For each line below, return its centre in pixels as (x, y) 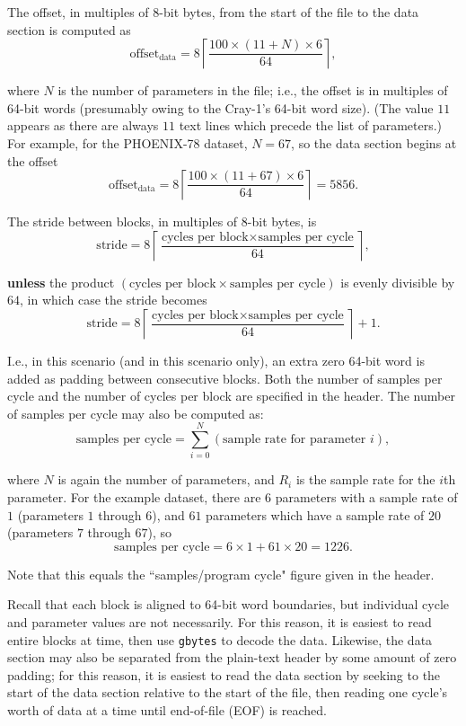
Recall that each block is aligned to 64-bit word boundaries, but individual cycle (229, 604)
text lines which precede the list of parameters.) (311, 125)
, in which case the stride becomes (114, 300)
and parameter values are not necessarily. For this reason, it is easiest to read (220, 622)
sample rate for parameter (295, 440)
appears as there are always (83, 125)
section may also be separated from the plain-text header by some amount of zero (232, 657)
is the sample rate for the (365, 479)
